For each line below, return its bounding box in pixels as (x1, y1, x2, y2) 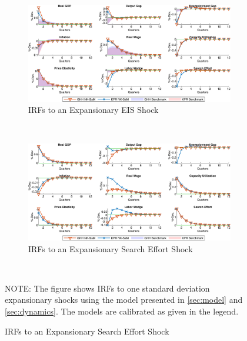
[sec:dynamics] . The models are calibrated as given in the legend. (5, 305, 239, 317)
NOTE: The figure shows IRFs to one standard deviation (5, 282, 210, 294)
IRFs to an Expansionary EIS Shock (28, 103, 159, 116)
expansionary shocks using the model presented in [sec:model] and (5, 293, 243, 306)
